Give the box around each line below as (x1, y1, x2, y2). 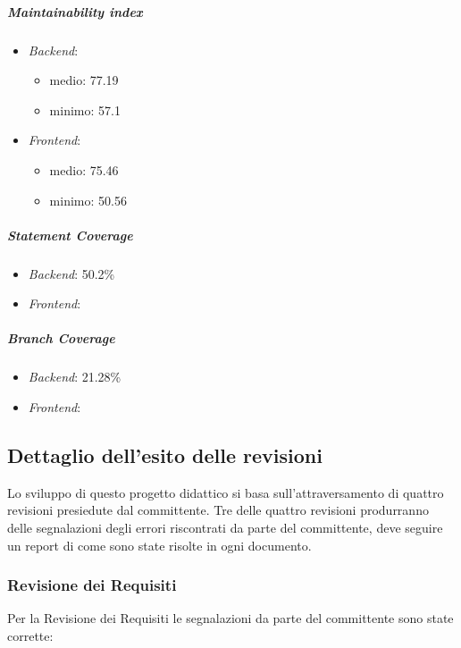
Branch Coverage (7, 329, 115, 348)
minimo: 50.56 (49, 190, 127, 209)
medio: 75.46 (49, 160, 119, 179)
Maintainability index (7, 2, 143, 21)
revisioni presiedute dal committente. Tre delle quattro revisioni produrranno (7, 501, 429, 519)
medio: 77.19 (49, 71, 119, 89)
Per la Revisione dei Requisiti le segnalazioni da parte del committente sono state (7, 609, 454, 627)
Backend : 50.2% (28, 264, 115, 282)
